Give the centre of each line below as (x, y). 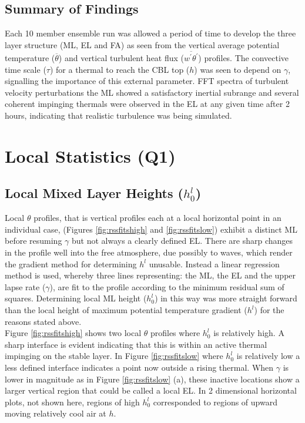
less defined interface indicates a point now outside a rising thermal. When (139, 367)
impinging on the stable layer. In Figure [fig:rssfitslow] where (114, 356)
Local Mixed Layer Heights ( (94, 193)
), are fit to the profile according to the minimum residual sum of (167, 286)
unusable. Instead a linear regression (214, 263)
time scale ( (26, 69)
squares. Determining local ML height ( (76, 298)
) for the (269, 310)
